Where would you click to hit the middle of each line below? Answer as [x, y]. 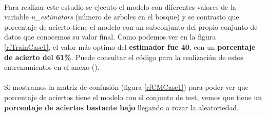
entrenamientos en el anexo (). [52, 67]
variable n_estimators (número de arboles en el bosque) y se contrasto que [122, 17]
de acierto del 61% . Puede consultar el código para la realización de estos [124, 57]
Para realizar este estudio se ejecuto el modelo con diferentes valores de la [120, 6]
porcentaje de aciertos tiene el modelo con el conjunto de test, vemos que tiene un [133, 97]
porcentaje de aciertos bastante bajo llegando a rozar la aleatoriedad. [121, 107]
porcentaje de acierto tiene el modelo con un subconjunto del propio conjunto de [131, 26]
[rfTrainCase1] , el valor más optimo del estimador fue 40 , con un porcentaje [130, 46]
